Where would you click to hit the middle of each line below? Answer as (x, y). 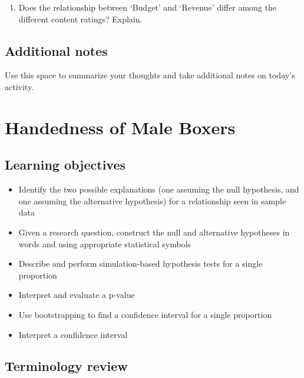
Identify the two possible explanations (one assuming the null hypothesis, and (159, 189)
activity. (19, 86)
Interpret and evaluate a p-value (77, 295)
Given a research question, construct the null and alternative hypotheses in (154, 232)
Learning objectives (65, 165)
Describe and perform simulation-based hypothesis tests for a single (141, 263)
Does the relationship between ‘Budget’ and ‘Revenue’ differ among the (147, 7)
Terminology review (66, 366)
